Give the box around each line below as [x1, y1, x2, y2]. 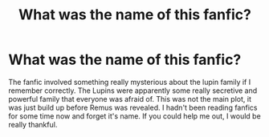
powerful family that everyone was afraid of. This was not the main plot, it [8, 94, 251, 103]
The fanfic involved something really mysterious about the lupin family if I [8, 77, 251, 87]
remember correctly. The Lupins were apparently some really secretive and [8, 86, 258, 95]
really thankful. [8, 119, 58, 129]
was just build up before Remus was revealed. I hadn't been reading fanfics [8, 103, 258, 112]
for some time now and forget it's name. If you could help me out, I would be [8, 111, 261, 121]
